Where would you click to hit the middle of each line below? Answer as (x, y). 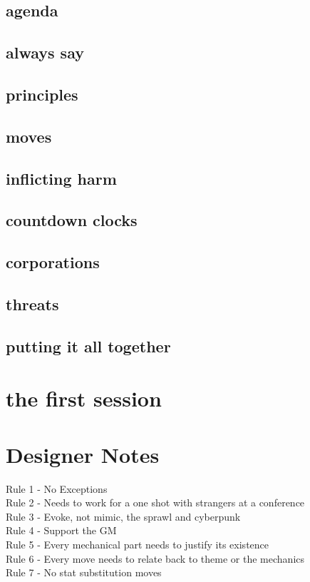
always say (45, 52)
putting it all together (88, 346)
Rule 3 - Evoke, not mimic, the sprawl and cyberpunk (123, 516)
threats (32, 303)
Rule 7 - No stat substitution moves (84, 572)
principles (42, 94)
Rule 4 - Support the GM (61, 530)
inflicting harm (61, 178)
